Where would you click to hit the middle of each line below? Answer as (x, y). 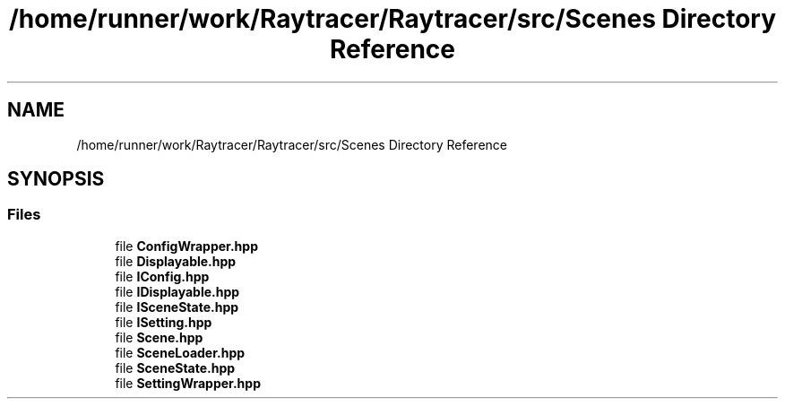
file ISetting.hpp (164, 322)
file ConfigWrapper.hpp (186, 246)
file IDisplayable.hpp (177, 291)
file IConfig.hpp (162, 276)
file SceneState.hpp (175, 367)
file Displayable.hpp (176, 261)
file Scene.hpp (159, 337)
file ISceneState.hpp (177, 307)
